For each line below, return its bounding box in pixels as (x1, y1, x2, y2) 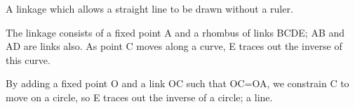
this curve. (6, 52, 51, 67)
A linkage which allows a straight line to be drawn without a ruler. (6, 1, 293, 15)
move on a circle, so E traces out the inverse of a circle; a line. (6, 89, 273, 104)
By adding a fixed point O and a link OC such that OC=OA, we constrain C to (6, 76, 349, 91)
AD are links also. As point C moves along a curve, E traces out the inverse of (6, 39, 342, 53)
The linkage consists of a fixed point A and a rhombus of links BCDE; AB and (6, 25, 345, 39)
